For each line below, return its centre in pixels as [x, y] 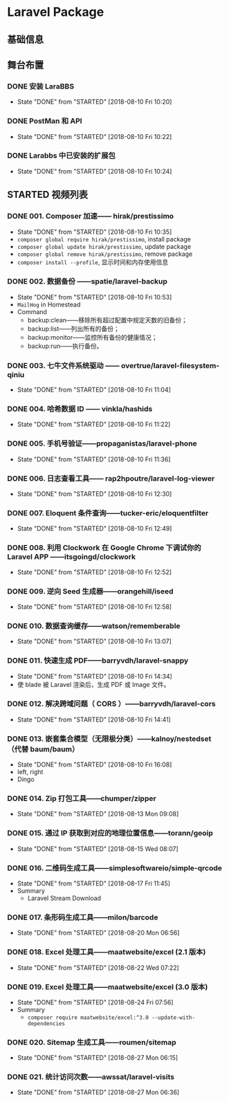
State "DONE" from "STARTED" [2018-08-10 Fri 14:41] [94, 719]
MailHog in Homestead [49, 304]
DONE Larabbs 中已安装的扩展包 [61, 156]
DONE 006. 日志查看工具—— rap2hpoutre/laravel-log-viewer [111, 478]
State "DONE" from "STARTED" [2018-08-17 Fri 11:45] [94, 883]
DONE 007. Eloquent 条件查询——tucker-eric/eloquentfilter [108, 513]
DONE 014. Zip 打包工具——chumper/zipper [82, 798]
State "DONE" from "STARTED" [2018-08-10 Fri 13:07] [94, 641]
